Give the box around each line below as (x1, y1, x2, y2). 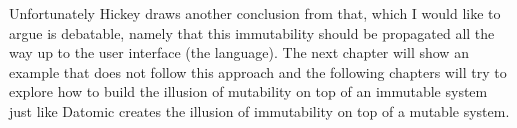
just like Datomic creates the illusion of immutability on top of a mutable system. (9, 100, 510, 121)
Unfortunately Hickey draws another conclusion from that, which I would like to (9, 3, 501, 23)
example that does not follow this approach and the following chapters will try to (9, 61, 507, 82)
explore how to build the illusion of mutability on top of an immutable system (9, 81, 488, 102)
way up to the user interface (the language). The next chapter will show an (9, 42, 469, 63)
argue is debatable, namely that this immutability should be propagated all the (9, 22, 495, 43)
